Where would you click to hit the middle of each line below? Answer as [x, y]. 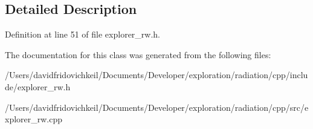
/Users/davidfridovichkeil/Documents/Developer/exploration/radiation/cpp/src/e [157, 107]
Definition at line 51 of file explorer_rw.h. [83, 34]
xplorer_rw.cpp [34, 119]
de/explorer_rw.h [38, 86]
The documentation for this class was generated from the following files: [138, 54]
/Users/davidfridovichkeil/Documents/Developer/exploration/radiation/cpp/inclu [156, 75]
